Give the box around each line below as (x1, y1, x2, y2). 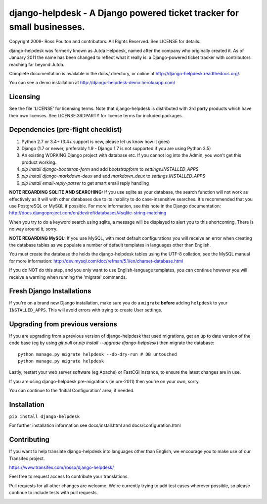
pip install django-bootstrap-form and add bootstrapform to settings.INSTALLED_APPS (21, 166, 199, 172)
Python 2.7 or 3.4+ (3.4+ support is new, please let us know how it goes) (21, 139, 170, 145)
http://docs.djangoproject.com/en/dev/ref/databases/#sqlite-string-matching (9, 210, 167, 216)
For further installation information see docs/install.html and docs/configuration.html (9, 422, 181, 428)
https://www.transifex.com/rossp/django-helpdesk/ (9, 464, 114, 470)
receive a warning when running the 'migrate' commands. (9, 274, 127, 280)
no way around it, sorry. (9, 226, 58, 232)
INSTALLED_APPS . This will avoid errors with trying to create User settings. (9, 307, 163, 313)
